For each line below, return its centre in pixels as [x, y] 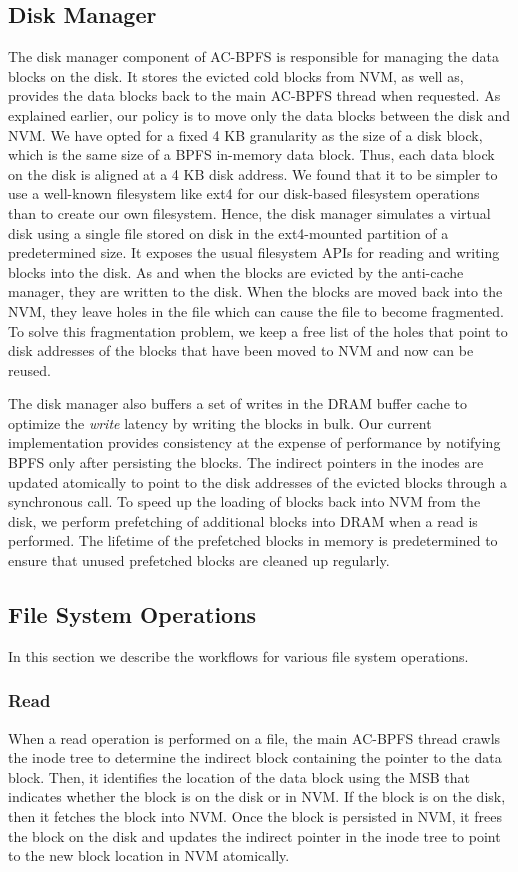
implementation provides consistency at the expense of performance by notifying [254, 442]
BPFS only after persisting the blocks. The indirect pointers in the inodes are [246, 462]
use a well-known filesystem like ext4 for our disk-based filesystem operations [244, 193]
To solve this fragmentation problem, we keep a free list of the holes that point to [258, 330]
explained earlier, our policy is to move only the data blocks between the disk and [259, 114]
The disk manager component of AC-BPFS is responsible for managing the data [254, 56]
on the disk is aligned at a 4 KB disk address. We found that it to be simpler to [253, 173]
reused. [29, 369]
